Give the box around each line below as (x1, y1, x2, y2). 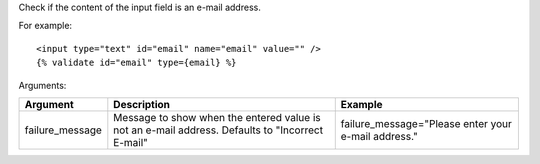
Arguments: (18, 79, 67, 91)
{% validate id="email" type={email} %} (36, 57, 237, 69)
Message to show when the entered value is (113, 110, 321, 124)
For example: (18, 20, 73, 32)
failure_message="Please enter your (340, 116, 512, 130)
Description (113, 97, 170, 111)
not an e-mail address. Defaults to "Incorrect (113, 123, 324, 137)
